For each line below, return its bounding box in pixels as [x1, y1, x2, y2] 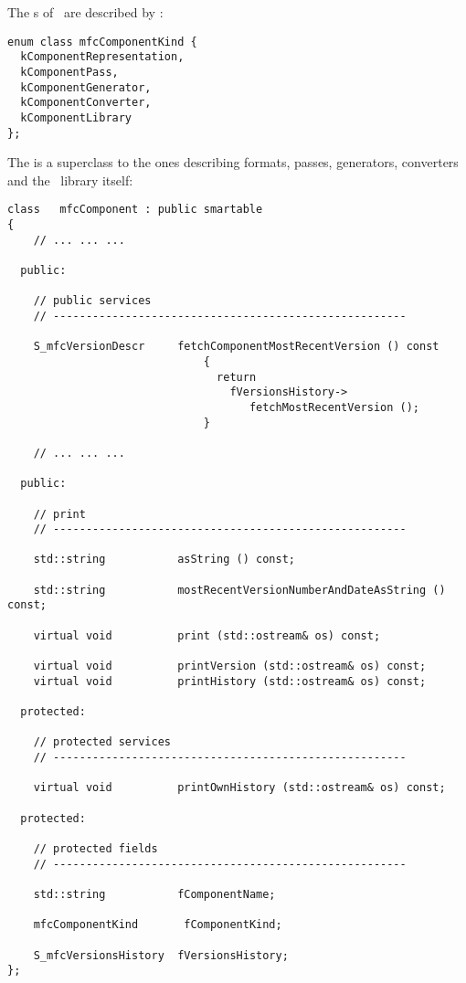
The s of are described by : [7, 3, 164, 21]
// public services [33, 294, 152, 308]
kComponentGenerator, [20, 80, 152, 94]
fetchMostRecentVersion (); [249, 400, 420, 414]
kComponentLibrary [20, 111, 132, 124]
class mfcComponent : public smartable [7, 203, 263, 217]
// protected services [33, 735, 171, 749]
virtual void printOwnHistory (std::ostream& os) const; [33, 781, 446, 795]
